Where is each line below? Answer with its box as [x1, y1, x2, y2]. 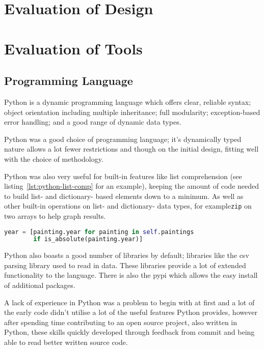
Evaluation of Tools [4, 38, 143, 59]
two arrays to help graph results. [4, 210, 106, 221]
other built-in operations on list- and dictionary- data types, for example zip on [4, 200, 252, 211]
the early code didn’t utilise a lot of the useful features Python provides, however [4, 307, 257, 317]
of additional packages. [4, 280, 75, 290]
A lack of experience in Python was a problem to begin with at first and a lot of [4, 297, 255, 307]
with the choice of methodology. [4, 153, 103, 164]
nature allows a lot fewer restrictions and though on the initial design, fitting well [4, 143, 259, 154]
